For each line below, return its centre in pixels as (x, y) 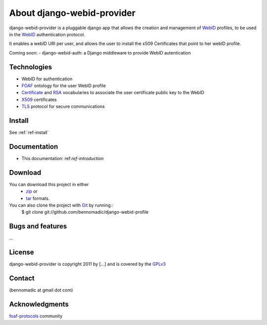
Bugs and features (38, 226)
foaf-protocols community (36, 316)
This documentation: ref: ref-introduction (63, 158)
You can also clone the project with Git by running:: (61, 205)
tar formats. (38, 198)
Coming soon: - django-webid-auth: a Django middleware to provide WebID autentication (100, 53)
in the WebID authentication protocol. (47, 34)
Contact (22, 278)
